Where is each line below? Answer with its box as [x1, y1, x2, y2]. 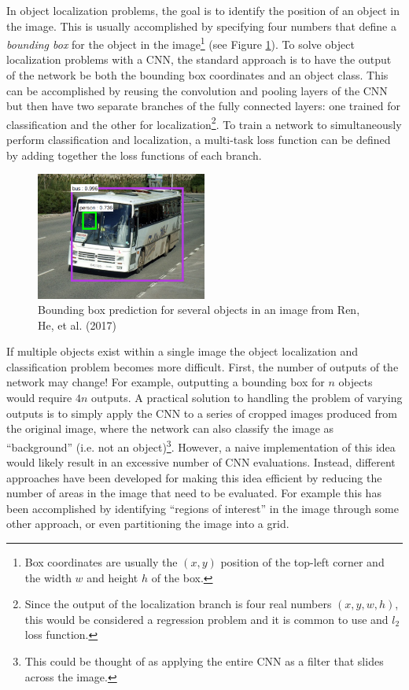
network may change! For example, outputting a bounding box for [6, 374, 325, 390]
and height [87, 569, 138, 585]
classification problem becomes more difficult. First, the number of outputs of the [6, 358, 399, 375]
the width [24, 569, 72, 585]
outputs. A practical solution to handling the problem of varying [91, 389, 403, 406]
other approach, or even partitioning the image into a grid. [6, 515, 289, 532]
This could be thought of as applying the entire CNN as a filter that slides [24, 653, 384, 670]
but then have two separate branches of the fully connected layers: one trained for [6, 98, 400, 114]
